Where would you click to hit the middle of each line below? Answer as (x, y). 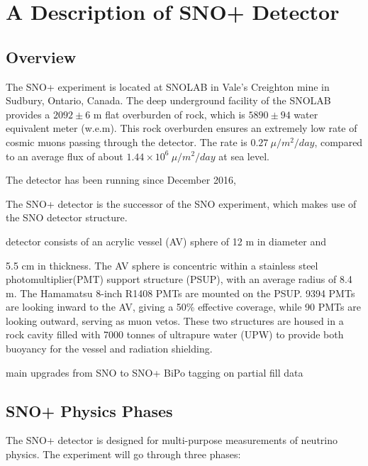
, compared (339, 142)
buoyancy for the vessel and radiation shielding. (109, 349)
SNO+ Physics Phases (89, 410)
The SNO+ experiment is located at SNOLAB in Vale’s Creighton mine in (168, 86)
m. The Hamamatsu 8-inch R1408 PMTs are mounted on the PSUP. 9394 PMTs (180, 293)
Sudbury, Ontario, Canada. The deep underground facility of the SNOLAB (168, 100)
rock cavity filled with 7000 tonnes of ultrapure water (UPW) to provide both (175, 334)
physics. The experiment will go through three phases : (123, 454)
